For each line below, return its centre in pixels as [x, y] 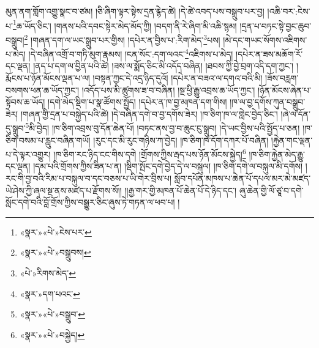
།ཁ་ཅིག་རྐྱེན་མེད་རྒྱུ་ [277, 154]
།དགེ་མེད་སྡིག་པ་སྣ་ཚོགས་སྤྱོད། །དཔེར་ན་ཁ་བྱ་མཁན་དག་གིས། [137, 102]
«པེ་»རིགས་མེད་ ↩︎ [48, 272]
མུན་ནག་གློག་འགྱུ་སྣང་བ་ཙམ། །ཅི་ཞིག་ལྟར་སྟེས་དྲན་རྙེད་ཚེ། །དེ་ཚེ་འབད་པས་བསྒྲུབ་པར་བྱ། [135, 11]
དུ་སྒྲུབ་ [16, 128]
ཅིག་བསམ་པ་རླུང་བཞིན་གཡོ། [48, 140]
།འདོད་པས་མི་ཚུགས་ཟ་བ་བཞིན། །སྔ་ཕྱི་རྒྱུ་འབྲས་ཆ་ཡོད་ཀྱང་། [168, 90]
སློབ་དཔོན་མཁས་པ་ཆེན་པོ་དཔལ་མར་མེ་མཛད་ [242, 178]
